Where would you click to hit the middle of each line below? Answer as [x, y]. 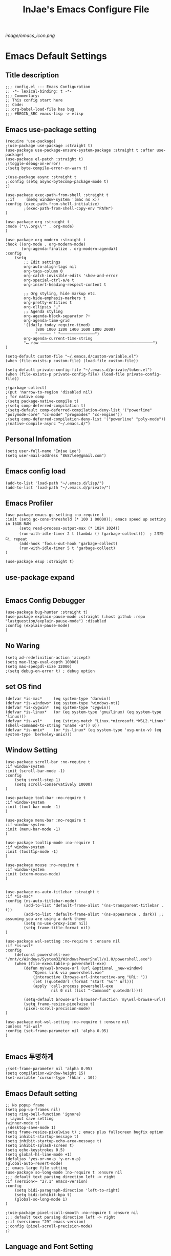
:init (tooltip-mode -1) [32, 851]
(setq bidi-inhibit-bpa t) [43, 1195]
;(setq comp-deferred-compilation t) [46, 406]
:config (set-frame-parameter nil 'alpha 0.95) [57, 1031]
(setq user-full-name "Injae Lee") [43, 451]
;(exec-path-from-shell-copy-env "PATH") [69, 208]
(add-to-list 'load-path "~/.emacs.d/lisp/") [55, 483]
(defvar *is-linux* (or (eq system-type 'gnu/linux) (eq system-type [83, 712]
